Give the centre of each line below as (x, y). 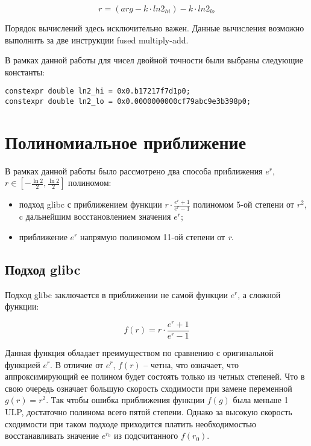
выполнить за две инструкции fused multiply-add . (97, 40)
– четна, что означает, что (191, 364)
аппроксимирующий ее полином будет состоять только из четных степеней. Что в (155, 376)
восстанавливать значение (52, 435)
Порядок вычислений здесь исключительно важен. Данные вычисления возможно (155, 28)
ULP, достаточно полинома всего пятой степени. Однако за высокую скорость (149, 411)
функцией (23, 364)
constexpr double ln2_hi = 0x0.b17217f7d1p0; (98, 91)
